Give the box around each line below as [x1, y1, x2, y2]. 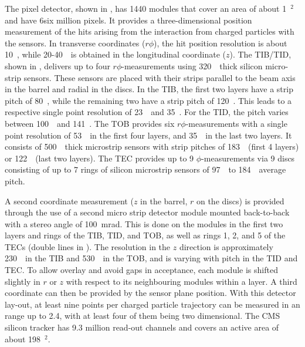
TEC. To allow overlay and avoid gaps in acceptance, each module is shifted [5, 264, 278, 276]
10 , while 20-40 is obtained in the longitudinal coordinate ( [5, 48, 226, 60]
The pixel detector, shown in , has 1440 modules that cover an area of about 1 [5, 2, 287, 14]
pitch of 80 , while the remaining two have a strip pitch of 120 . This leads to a [5, 94, 292, 106]
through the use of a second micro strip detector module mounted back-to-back [5, 206, 290, 218]
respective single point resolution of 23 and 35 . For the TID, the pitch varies [5, 106, 289, 118]
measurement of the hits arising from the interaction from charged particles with [5, 25, 294, 38]
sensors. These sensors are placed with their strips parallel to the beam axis [23, 71, 296, 83]
